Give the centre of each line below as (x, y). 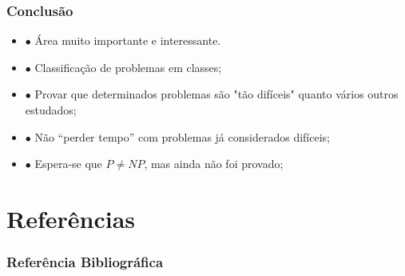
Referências (71, 218)
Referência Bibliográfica (85, 262)
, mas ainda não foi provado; (214, 164)
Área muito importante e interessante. (128, 40)
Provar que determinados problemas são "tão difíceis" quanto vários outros (216, 94)
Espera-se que (68, 164)
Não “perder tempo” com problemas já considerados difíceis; (182, 136)
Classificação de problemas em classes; (128, 67)
